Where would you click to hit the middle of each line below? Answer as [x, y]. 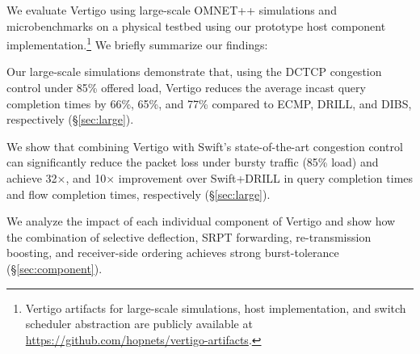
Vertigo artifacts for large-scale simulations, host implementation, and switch [216, 308]
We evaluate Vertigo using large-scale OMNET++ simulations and [172, 10]
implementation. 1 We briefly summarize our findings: [137, 43]
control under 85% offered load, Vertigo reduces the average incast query [186, 88]
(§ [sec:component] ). [55, 268]
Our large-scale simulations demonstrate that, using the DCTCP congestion [194, 72]
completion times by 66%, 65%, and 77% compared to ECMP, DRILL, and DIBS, [209, 103]
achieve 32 [32, 178]
